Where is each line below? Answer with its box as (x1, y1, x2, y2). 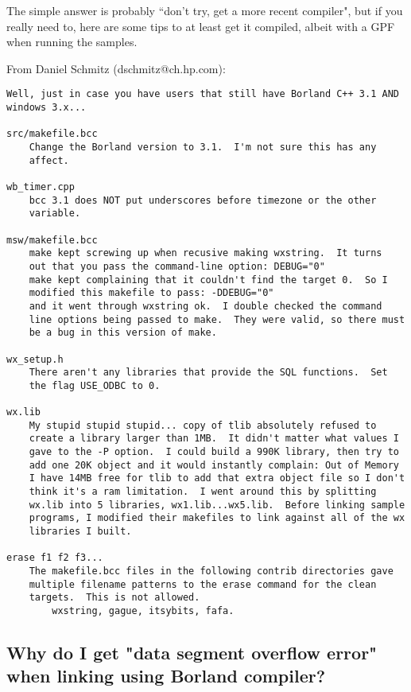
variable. (29, 208, 81, 220)
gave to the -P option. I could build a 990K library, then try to (29, 446, 399, 458)
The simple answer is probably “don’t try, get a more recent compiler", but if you (6, 2, 403, 18)
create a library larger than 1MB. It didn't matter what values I (29, 433, 399, 445)
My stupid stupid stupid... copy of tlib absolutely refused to (29, 419, 377, 431)
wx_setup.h (6, 353, 64, 365)
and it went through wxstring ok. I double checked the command (29, 300, 382, 312)
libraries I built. (29, 526, 132, 538)
